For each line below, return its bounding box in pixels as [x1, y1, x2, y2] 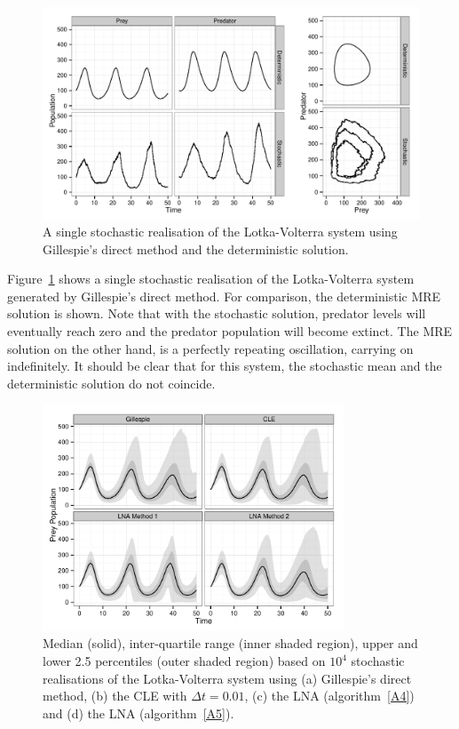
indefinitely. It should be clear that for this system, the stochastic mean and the [7, 356, 442, 375]
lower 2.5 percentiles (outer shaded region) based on [43, 652, 326, 670]
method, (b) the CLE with [43, 686, 187, 705]
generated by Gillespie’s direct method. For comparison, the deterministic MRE [7, 286, 441, 305]
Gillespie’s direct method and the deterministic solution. [43, 239, 349, 258]
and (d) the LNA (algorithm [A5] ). [43, 703, 234, 722]
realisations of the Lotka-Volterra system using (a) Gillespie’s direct [43, 669, 412, 687]
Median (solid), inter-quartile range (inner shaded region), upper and [43, 634, 418, 653]
